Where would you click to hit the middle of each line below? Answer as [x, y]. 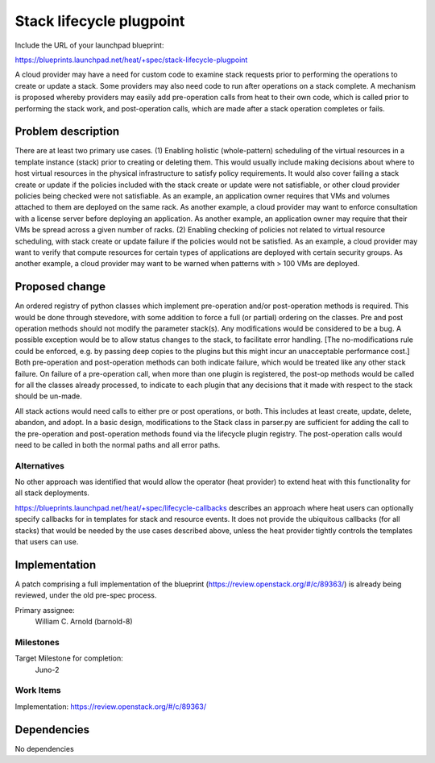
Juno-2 [47, 669]
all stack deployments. [52, 493]
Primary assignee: [45, 610]
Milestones [37, 642]
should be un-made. [48, 396]
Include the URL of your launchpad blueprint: [89, 45]
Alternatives [39, 465]
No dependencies [44, 748]
